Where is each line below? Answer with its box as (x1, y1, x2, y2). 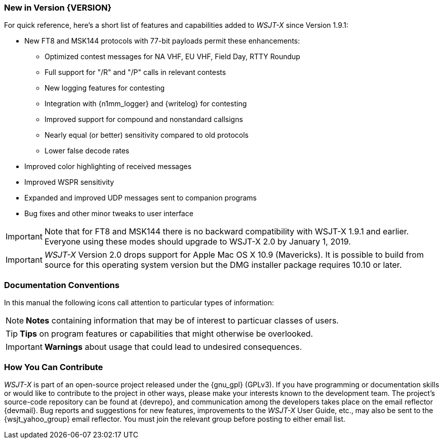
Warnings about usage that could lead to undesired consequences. (44, 342, 302, 352)
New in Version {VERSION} (4, 3, 112, 13)
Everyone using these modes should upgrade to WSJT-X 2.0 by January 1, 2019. (44, 236, 351, 247)
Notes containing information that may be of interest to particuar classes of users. (26, 315, 339, 326)
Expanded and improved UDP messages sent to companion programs (24, 193, 257, 203)
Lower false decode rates (45, 146, 130, 155)
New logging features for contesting (45, 84, 165, 93)
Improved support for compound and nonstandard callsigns (45, 115, 243, 124)
